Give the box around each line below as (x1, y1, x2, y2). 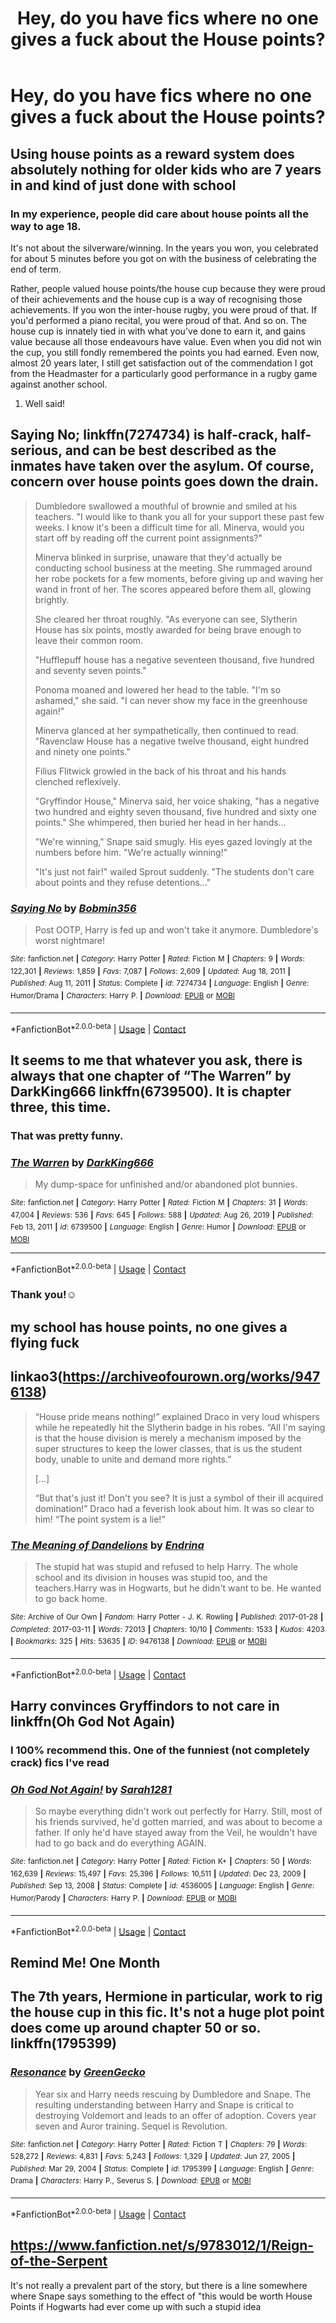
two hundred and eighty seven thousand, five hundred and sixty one (34, 805, 317, 817)
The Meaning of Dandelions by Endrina (10, 1538, 205, 1552)
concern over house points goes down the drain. (10, 473, 319, 491)
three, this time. (10, 1098, 112, 1116)
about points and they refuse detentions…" (34, 876, 212, 888)
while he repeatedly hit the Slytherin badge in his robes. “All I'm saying (34, 1421, 326, 1433)
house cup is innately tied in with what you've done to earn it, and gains (10, 325, 306, 337)
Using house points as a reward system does (10, 145, 295, 162)
